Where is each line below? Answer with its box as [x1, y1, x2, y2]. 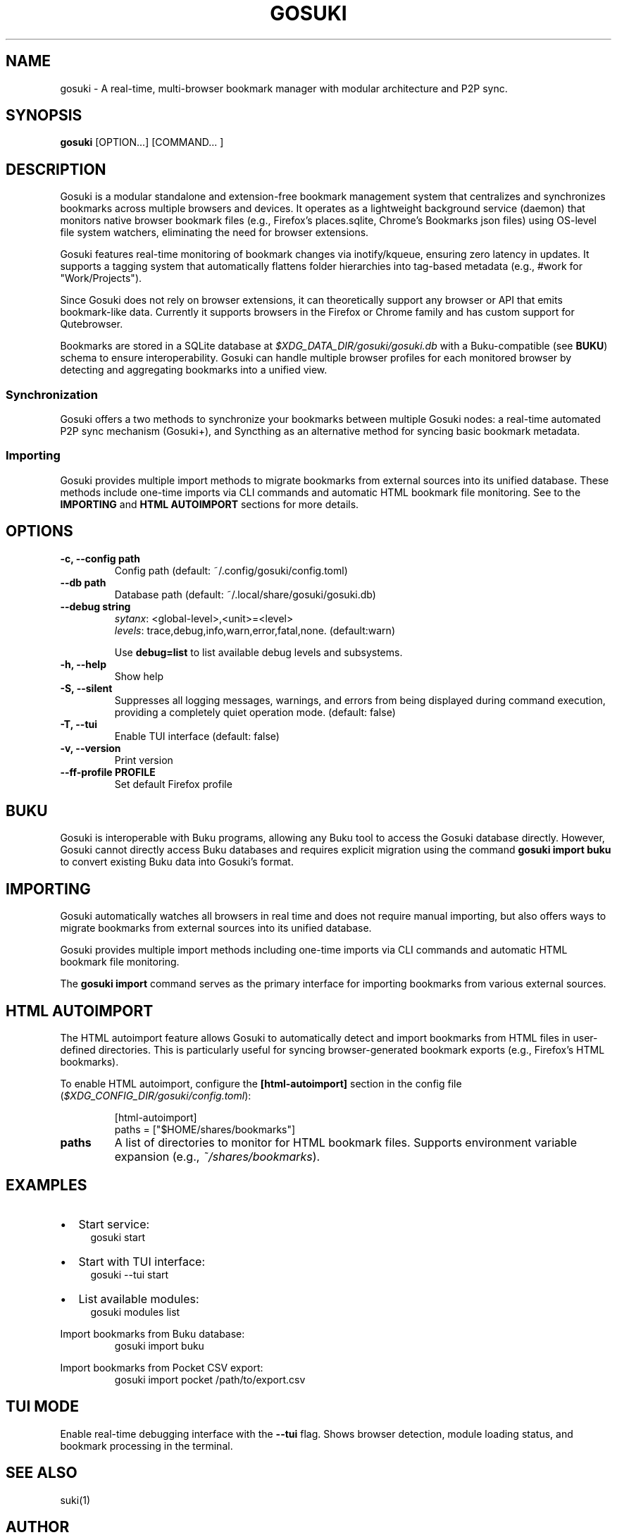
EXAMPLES [6, 1176, 87, 1194]
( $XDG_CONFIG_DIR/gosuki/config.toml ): [60, 1090, 251, 1102]
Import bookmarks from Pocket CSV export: [60, 1362, 263, 1374]
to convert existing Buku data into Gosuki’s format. [60, 856, 294, 868]
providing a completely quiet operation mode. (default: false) [114, 705, 396, 718]
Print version [114, 753, 173, 766]
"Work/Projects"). [60, 272, 142, 285]
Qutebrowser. [60, 318, 123, 331]
